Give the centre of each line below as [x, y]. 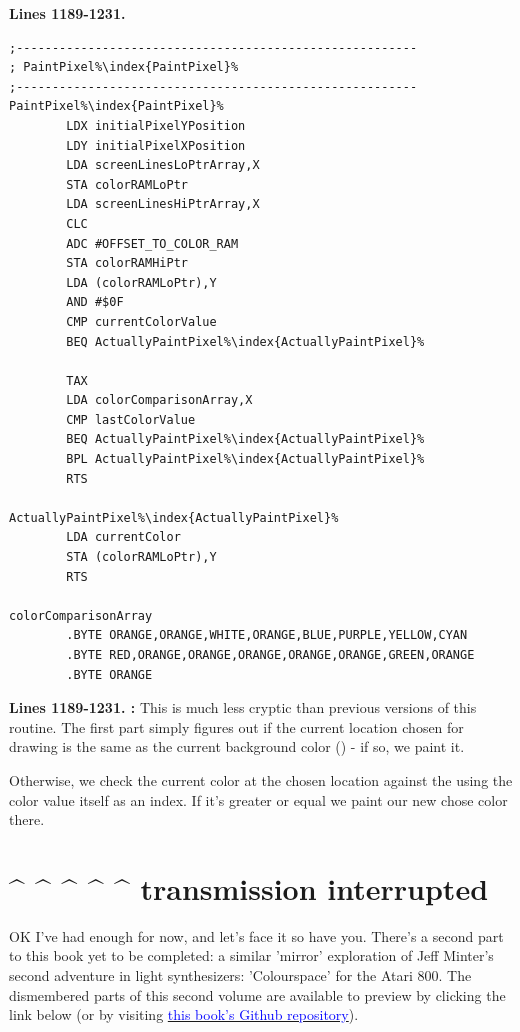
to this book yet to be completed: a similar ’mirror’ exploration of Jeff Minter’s [251, 955]
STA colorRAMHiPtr [127, 263]
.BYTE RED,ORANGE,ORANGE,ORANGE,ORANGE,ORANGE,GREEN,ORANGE [270, 655]
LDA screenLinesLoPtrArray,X [163, 165]
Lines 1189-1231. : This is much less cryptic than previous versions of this [243, 707]
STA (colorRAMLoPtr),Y [141, 557]
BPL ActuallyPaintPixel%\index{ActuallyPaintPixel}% [245, 459]
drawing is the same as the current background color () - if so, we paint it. [237, 746]
